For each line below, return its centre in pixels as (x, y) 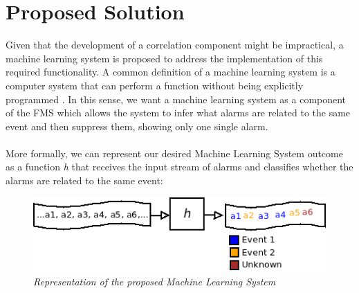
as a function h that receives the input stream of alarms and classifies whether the (179, 167)
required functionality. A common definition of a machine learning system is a (171, 72)
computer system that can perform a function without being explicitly (155, 85)
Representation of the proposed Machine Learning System (155, 281)
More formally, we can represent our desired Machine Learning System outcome (174, 153)
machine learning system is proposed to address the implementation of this (164, 58)
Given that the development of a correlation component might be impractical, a (175, 45)
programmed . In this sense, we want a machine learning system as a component (176, 99)
